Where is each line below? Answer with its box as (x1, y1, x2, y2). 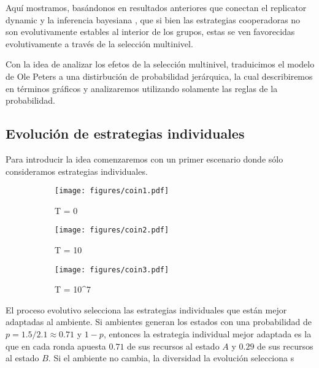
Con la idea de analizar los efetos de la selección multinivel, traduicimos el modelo (6, 58, 315, 71)
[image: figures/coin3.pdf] (55, 265, 169, 274)
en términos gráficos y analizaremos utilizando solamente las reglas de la (6, 82, 278, 94)
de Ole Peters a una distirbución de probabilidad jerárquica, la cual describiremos (6, 69, 313, 82)
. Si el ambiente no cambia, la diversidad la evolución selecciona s (48, 351, 294, 364)
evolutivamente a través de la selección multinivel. (6, 37, 193, 50)
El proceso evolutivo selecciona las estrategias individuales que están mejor (6, 303, 287, 316)
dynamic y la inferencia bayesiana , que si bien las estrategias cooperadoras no (6, 13, 301, 26)
